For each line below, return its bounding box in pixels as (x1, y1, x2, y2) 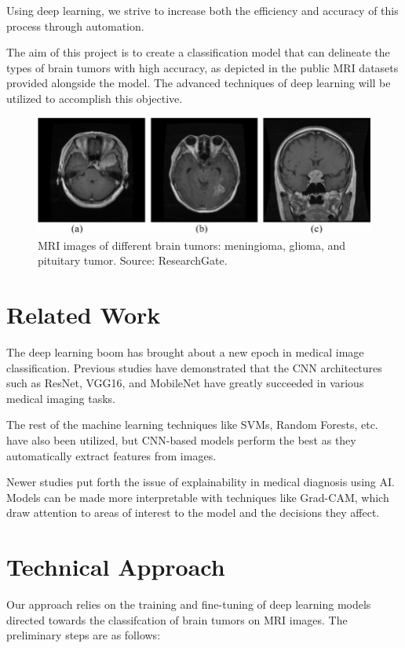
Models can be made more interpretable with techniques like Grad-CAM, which (6, 489, 389, 505)
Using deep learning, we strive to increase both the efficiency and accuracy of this (6, 2, 399, 18)
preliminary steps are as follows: (6, 627, 161, 643)
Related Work (6, 298, 161, 331)
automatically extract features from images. (6, 447, 217, 463)
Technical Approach (6, 551, 225, 583)
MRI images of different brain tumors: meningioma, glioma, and (38, 236, 346, 253)
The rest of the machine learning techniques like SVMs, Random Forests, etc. (6, 416, 378, 433)
